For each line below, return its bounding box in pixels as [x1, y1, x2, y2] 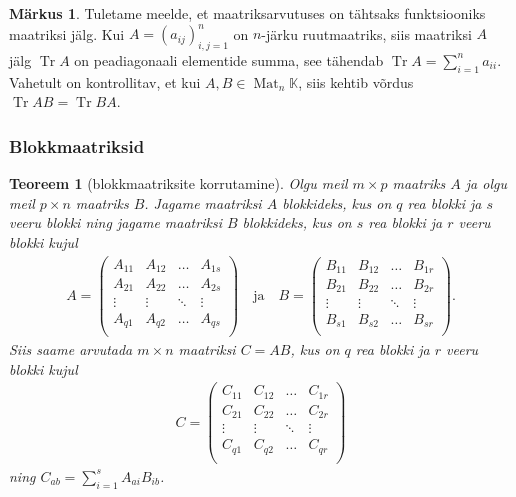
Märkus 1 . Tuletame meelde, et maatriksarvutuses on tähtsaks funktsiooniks [9, 3, 486, 23]
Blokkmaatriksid [9, 133, 145, 158]
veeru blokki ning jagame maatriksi [9, 212, 222, 233]
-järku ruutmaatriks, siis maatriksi [261, 23, 472, 44]
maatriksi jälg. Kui [9, 23, 125, 44]
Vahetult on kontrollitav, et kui [9, 71, 201, 92]
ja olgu [465, 173, 507, 194]
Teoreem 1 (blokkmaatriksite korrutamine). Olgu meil [9, 173, 348, 194]
